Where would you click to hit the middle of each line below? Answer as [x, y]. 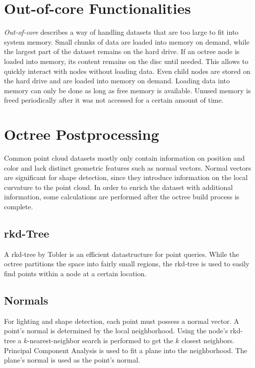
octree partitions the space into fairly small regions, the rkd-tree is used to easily [127, 264]
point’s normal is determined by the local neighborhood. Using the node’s [116, 331]
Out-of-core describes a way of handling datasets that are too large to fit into [121, 32]
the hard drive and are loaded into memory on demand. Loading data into [117, 81]
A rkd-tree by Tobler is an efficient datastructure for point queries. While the [122, 254]
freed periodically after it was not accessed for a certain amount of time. [114, 100]
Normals [26, 300]
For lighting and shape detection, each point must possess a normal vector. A [122, 321]
